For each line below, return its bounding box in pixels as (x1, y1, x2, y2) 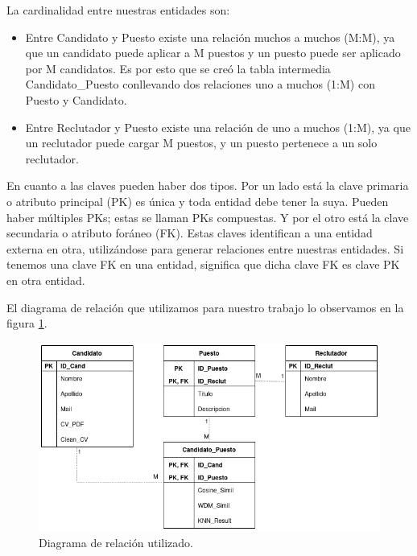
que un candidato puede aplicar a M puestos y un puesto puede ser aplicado (25, 44, 401, 61)
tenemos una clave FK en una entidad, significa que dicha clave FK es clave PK (6, 256, 400, 273)
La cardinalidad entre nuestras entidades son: (6, 2, 230, 18)
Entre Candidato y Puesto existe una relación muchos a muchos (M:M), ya (25, 28, 395, 45)
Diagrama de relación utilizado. (39, 533, 194, 550)
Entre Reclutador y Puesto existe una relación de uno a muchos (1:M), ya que (25, 118, 411, 135)
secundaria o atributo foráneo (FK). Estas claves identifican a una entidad (6, 224, 373, 241)
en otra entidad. (6, 271, 85, 288)
